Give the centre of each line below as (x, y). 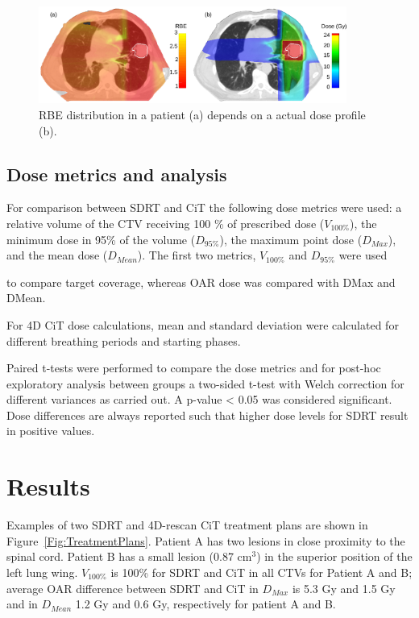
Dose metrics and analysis (117, 174)
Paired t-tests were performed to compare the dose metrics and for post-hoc (194, 368)
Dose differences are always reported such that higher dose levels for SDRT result (207, 415)
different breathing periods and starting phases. (124, 340)
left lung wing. (42, 572)
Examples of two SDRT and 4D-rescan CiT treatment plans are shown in (187, 525)
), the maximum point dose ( (291, 239)
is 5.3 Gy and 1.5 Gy (344, 588)
